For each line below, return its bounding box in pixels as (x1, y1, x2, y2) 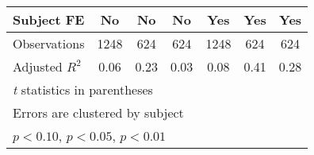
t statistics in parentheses (13, 80, 153, 99)
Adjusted (13, 57, 63, 76)
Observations (13, 34, 85, 52)
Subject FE (13, 10, 85, 29)
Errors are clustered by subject (13, 103, 184, 122)
